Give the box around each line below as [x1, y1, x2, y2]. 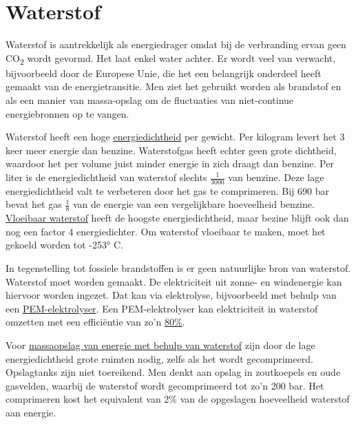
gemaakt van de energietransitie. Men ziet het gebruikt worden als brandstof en [6, 79, 342, 94]
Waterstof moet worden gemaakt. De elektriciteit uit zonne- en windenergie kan [6, 274, 342, 288]
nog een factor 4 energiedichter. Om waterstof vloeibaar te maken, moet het [6, 224, 326, 238]
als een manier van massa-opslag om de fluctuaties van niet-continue [6, 93, 294, 107]
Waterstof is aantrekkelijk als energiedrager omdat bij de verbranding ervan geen [6, 37, 346, 52]
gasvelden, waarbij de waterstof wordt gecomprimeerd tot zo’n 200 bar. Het [6, 378, 324, 392]
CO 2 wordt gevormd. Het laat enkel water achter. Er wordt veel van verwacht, [6, 50, 336, 67]
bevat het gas [6, 197, 62, 211]
